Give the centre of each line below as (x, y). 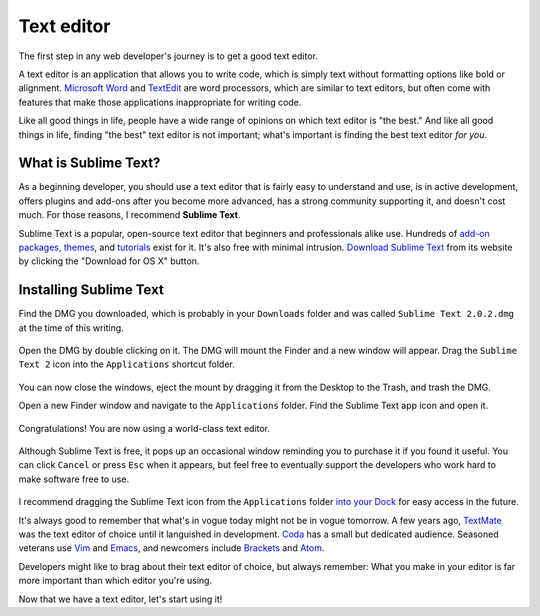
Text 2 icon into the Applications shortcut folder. (126, 364)
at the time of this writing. (71, 327)
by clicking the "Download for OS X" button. (109, 261)
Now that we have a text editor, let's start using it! (120, 599)
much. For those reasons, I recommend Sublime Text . (129, 215)
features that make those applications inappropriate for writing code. (160, 102)
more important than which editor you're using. (115, 581)
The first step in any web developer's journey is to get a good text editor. (168, 56)
